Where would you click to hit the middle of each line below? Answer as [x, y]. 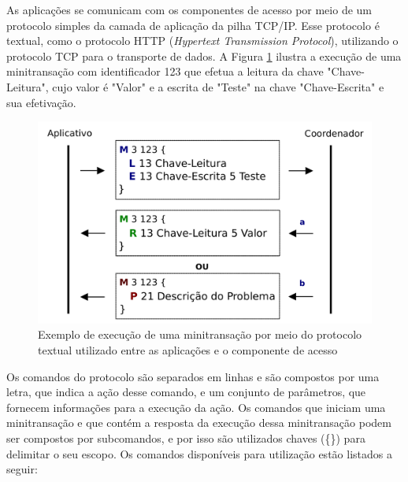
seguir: [22, 469]
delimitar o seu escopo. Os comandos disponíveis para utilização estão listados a [199, 453]
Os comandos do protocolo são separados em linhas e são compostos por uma [193, 376]
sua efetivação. [41, 102]
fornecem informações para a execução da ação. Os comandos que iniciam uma [196, 407]
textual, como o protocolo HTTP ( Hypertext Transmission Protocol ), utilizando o [202, 41]
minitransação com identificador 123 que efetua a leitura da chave [165, 71]
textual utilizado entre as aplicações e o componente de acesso [188, 350]
